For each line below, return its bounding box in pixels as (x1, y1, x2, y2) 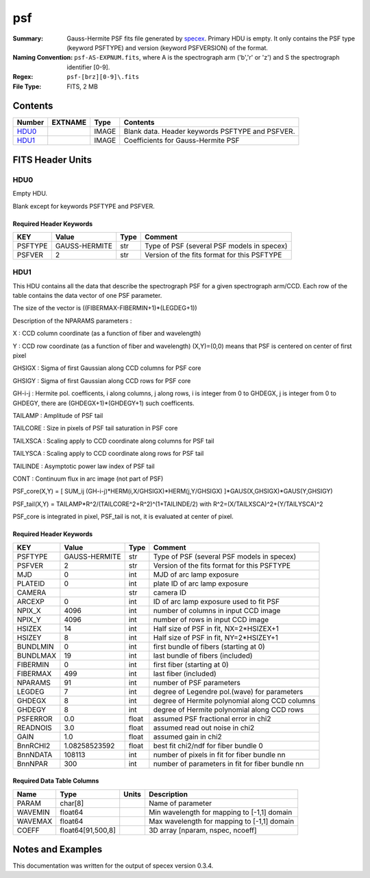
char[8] (60, 798, 84, 808)
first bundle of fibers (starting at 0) (153, 642, 265, 651)
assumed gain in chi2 (153, 732, 222, 741)
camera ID (153, 588, 187, 597)
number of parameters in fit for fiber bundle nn (153, 759, 304, 768)
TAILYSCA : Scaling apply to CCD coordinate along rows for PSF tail (12, 450, 204, 458)
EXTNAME (51, 117, 87, 127)
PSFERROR (16, 714, 53, 724)
